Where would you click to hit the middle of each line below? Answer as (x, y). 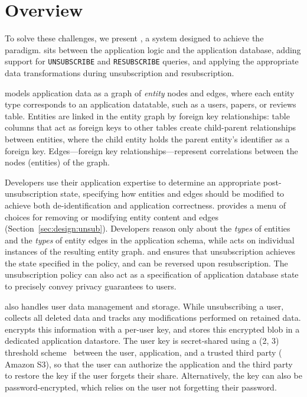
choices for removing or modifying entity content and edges (112, 217)
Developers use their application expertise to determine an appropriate (133, 182)
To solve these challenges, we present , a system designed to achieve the (134, 38)
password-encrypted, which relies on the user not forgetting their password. (141, 387)
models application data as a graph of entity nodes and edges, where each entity (150, 92)
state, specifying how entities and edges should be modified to (172, 193)
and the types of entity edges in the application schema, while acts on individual (150, 240)
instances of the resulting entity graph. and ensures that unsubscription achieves (150, 251)
